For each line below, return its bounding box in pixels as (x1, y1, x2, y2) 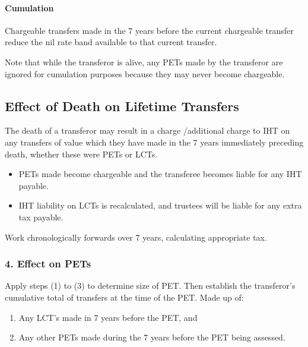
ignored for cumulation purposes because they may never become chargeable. (5, 67, 285, 80)
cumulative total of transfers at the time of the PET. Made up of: (5, 291, 244, 303)
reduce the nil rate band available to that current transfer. (5, 36, 217, 48)
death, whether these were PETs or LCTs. (5, 147, 158, 160)
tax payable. (18, 210, 63, 223)
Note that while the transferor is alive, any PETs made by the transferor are (5, 55, 283, 68)
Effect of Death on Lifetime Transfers (5, 96, 239, 115)
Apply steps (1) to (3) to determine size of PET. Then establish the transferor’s (5, 279, 296, 292)
